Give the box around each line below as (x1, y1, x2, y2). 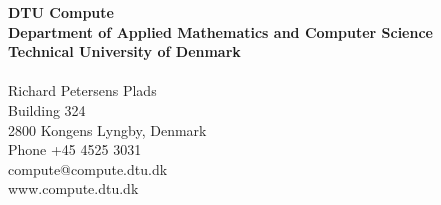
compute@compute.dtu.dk (8, 158, 168, 179)
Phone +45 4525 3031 (8, 139, 142, 160)
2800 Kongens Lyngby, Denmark (8, 119, 207, 140)
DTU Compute (8, 2, 114, 22)
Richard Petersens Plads (8, 80, 157, 101)
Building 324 (8, 99, 86, 120)
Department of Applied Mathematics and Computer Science (8, 21, 433, 42)
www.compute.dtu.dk (8, 178, 139, 199)
